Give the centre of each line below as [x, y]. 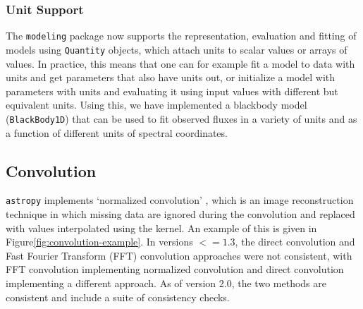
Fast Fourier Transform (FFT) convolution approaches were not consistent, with [179, 255]
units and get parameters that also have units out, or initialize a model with [171, 77]
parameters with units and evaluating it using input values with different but [172, 91]
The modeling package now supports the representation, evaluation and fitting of [181, 36]
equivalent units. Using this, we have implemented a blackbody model [156, 105]
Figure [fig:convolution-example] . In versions [99, 242]
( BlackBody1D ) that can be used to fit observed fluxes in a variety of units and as [181, 118]
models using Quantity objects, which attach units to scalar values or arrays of [177, 49]
